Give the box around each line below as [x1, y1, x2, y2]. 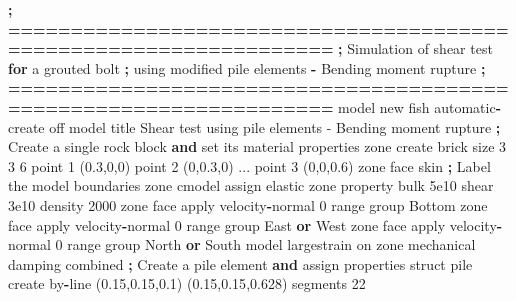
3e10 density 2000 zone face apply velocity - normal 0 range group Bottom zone [8, 194, 488, 215]
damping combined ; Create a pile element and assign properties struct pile [8, 253, 473, 274]
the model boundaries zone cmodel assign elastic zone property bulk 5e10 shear [8, 175, 494, 196]
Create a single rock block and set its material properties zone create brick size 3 [8, 136, 507, 157]
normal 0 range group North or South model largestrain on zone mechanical [8, 234, 476, 255]
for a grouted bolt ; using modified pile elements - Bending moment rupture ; [8, 57, 486, 78]
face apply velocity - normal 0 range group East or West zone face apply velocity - [8, 214, 503, 235]
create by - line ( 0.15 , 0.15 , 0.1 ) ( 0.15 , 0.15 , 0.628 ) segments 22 [8, 273, 366, 294]
